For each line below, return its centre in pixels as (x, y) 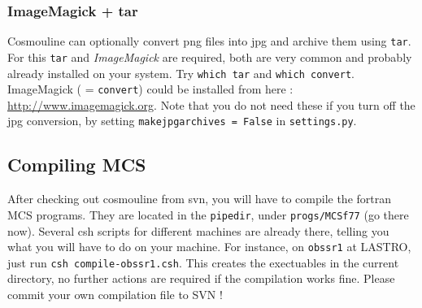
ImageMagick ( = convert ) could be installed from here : (150, 89)
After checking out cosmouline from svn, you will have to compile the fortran (200, 199)
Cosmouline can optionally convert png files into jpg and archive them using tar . (209, 41)
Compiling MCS (77, 165)
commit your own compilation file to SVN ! (115, 295)
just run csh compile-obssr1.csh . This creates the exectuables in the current (203, 262)
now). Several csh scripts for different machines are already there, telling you (198, 230)
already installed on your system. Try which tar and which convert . (181, 73)
